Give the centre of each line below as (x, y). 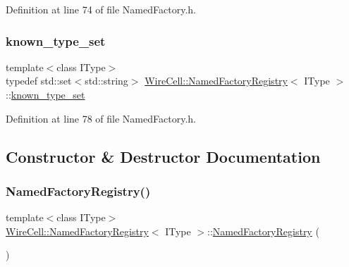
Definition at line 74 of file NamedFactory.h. (101, 9)
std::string (106, 81)
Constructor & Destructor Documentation (163, 156)
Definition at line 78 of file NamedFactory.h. (101, 118)
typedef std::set (39, 81)
